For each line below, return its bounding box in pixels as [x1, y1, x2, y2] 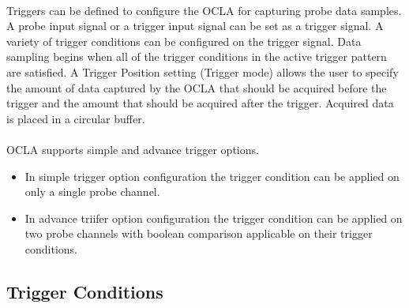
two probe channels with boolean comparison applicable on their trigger [24, 225, 373, 242]
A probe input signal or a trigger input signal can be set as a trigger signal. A [6, 17, 384, 34]
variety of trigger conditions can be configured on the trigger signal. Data [6, 32, 362, 49]
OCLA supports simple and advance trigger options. [6, 141, 259, 157]
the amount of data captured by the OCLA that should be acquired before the [6, 79, 387, 96]
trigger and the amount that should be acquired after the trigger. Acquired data [6, 95, 394, 111]
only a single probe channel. [24, 183, 160, 200]
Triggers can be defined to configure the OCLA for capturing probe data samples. [6, 2, 402, 18]
